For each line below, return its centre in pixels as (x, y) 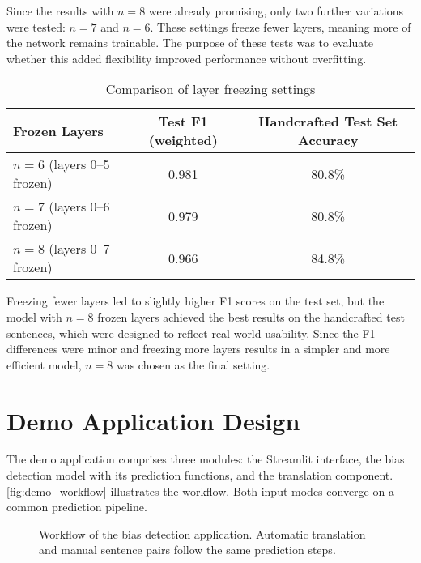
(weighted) (183, 140)
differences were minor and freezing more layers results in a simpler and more (198, 349)
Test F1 (183, 122)
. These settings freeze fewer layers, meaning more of (281, 26)
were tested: (36, 26)
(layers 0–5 (79, 164)
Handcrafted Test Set (328, 122)
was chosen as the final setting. (193, 364)
